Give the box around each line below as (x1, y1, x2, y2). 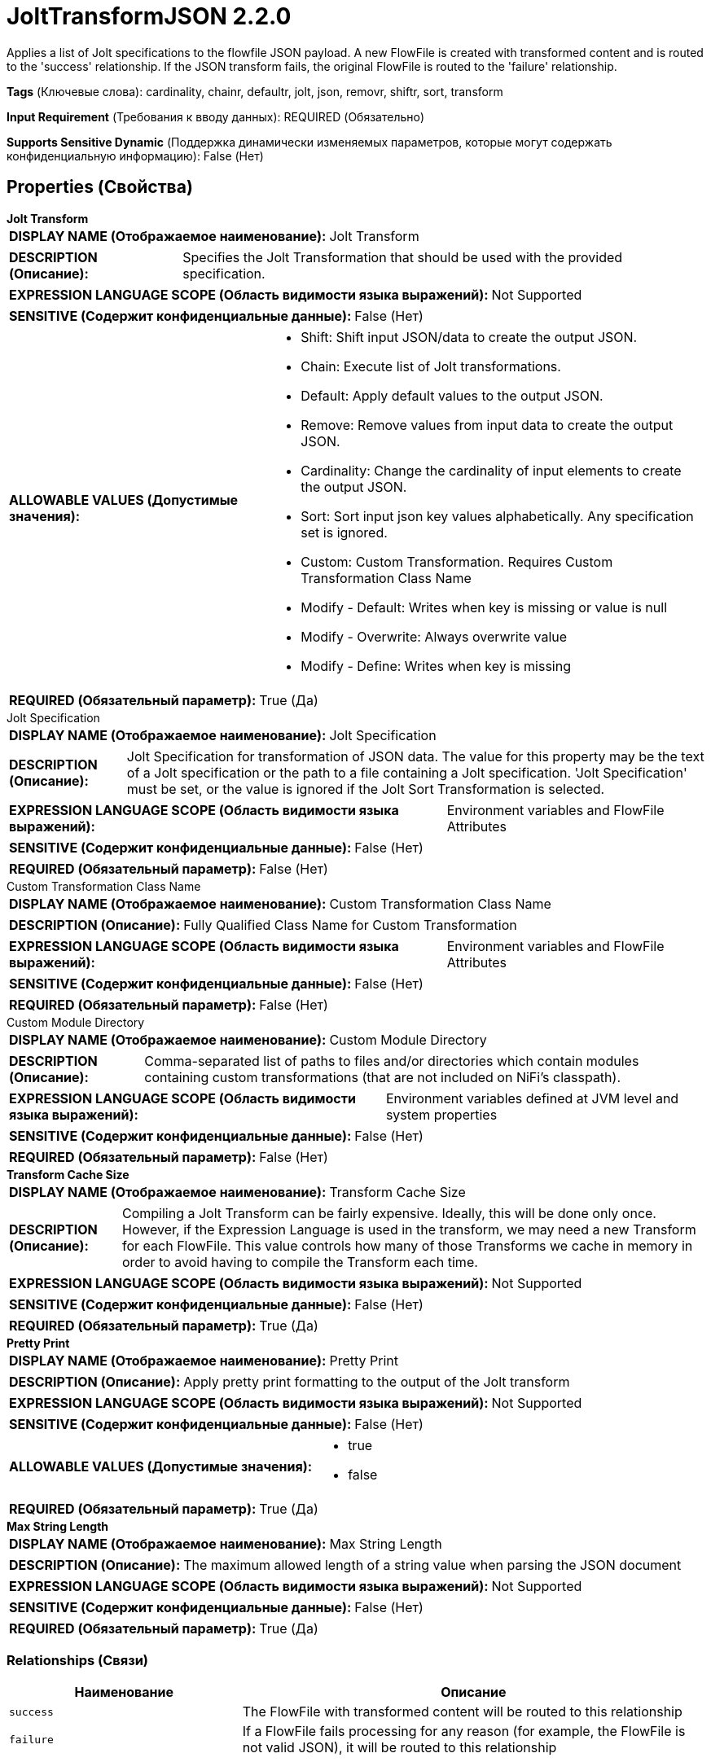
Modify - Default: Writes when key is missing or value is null (301, 598, 668, 616)
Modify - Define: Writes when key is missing (301, 657, 571, 674)
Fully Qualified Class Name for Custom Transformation (183, 916, 517, 933)
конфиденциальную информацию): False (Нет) (7, 148, 264, 163)
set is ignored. (301, 524, 388, 541)
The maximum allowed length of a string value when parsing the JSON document (183, 1556, 682, 1573)
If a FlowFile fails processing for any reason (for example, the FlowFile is (242, 1723, 686, 1740)
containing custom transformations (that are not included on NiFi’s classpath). (144, 1068, 621, 1085)
